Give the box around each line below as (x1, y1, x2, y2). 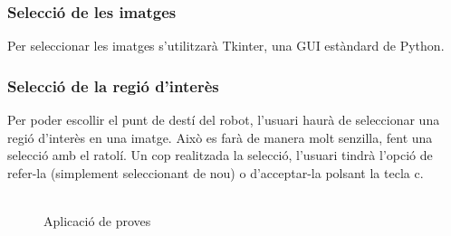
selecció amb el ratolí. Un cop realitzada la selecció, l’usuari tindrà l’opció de (7, 146, 433, 165)
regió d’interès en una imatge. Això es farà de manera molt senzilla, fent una (7, 127, 433, 146)
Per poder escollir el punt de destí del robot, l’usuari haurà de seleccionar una (7, 110, 440, 129)
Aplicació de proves (43, 212, 151, 230)
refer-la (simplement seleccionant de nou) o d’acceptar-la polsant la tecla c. (7, 163, 424, 182)
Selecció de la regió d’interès (7, 74, 219, 97)
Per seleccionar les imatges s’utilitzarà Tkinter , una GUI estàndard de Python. (7, 36, 445, 55)
